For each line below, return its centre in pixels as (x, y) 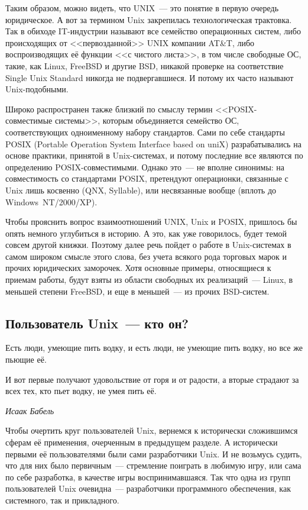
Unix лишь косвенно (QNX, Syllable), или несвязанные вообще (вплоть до (141, 190)
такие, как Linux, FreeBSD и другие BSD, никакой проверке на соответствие (145, 65)
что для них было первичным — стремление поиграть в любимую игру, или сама (153, 465)
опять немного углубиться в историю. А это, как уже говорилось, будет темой (146, 233)
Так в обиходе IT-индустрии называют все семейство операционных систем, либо (153, 31)
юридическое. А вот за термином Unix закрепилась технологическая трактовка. (149, 19)
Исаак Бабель (30, 410)
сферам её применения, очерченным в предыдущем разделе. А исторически (142, 442)
